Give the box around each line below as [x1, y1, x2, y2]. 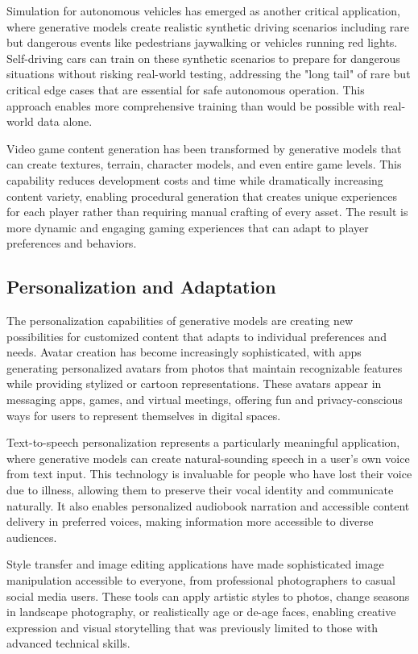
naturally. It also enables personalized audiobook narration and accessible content [6, 497, 410, 514]
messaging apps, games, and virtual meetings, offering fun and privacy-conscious [6, 391, 403, 408]
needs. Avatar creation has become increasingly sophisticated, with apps [6, 344, 362, 360]
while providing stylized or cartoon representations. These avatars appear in [6, 375, 382, 392]
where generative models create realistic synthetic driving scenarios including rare [6, 18, 410, 35]
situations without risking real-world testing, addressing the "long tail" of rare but [6, 65, 411, 82]
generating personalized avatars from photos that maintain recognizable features [6, 359, 403, 376]
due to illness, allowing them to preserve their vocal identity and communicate [6, 481, 394, 498]
